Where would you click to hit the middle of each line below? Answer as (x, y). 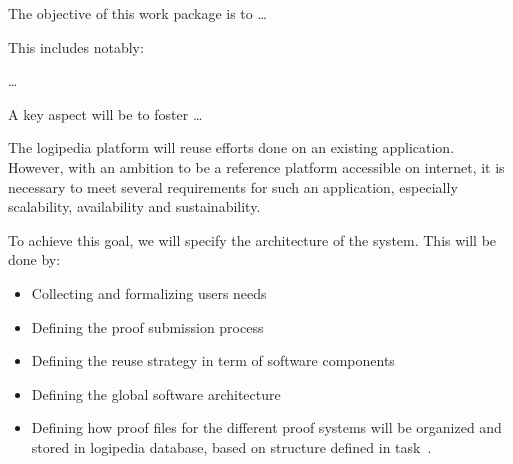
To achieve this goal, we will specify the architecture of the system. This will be (252, 239)
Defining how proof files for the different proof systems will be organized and (266, 427)
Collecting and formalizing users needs (149, 292)
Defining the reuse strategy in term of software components (213, 360)
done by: (34, 259)
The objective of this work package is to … (137, 13)
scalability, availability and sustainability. (134, 206)
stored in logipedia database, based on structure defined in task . (231, 446)
